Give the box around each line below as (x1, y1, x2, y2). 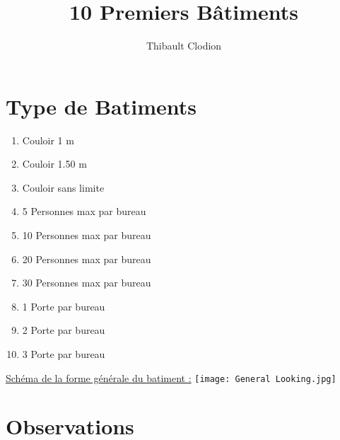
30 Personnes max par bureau (22, 275, 151, 290)
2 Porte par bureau (22, 323, 105, 337)
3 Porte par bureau (22, 347, 105, 361)
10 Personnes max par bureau (22, 228, 151, 243)
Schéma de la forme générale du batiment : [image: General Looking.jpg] (6, 370, 336, 385)
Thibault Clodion (146, 38, 222, 53)
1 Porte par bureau (22, 299, 105, 313)
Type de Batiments (6, 91, 197, 120)
